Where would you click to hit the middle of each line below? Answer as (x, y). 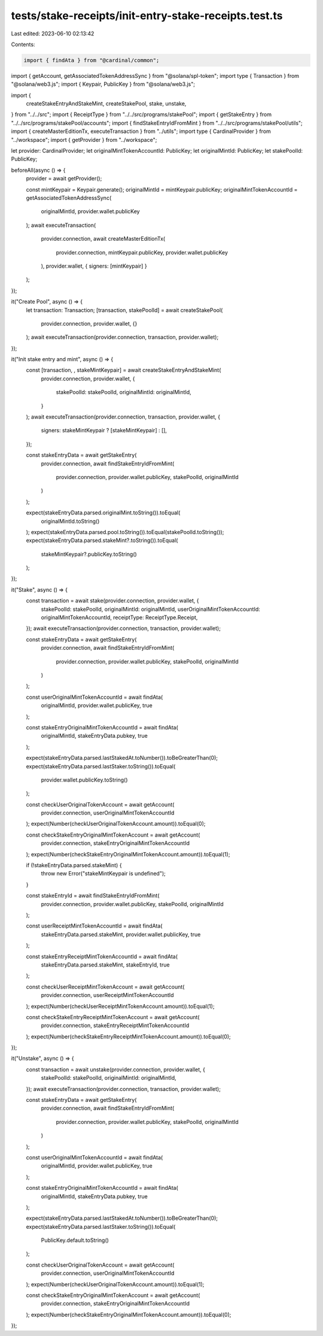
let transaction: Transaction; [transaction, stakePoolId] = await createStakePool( (124, 310)
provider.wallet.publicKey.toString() (84, 780)
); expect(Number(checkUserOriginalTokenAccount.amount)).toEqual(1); (115, 1284)
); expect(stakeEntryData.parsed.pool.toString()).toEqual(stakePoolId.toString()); (125, 532)
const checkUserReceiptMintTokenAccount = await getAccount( (105, 987)
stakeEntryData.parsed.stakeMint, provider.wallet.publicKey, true (121, 934)
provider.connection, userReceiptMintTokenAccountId (107, 995)
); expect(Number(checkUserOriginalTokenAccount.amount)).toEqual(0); (116, 824)
